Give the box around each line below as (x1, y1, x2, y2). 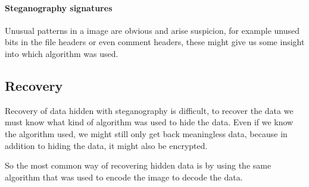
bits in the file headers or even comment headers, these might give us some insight (5, 36, 305, 48)
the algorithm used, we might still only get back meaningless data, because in (5, 127, 288, 140)
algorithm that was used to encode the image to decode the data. (5, 170, 243, 183)
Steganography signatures (5, 1, 113, 14)
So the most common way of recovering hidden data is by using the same (5, 159, 271, 172)
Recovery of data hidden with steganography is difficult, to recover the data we (5, 104, 294, 116)
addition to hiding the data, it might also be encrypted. (5, 139, 208, 151)
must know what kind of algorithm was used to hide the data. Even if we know (5, 116, 294, 128)
